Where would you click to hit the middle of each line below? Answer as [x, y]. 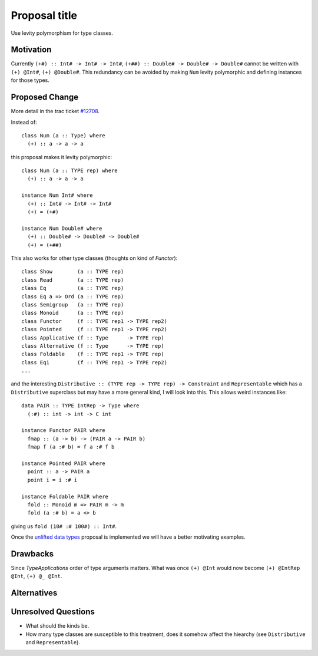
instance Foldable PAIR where [65, 496]
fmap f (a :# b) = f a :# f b [71, 447]
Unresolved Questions [53, 612]
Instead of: [24, 122]
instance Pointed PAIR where [63, 463]
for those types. [30, 80]
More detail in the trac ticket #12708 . [55, 111]
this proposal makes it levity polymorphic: [61, 157]
